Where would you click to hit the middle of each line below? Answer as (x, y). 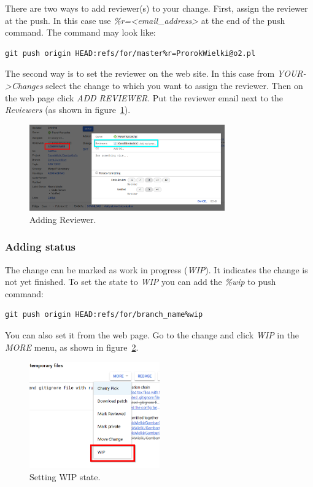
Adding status (41, 247)
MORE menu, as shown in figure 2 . (72, 347)
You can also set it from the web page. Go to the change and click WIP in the (152, 335)
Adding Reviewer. (63, 219)
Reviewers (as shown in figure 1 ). (68, 110)
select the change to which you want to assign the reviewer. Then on (174, 85)
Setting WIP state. (65, 476)
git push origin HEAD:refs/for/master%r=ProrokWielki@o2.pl (130, 53)
